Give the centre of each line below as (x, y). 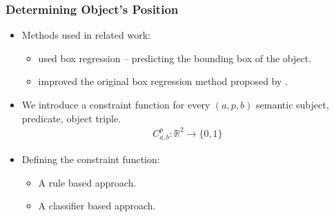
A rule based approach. (87, 182)
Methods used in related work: (86, 35)
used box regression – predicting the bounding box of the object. (175, 58)
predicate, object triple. (71, 118)
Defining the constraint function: (91, 159)
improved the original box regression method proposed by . (163, 81)
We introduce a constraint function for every (116, 104)
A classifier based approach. (97, 206)
